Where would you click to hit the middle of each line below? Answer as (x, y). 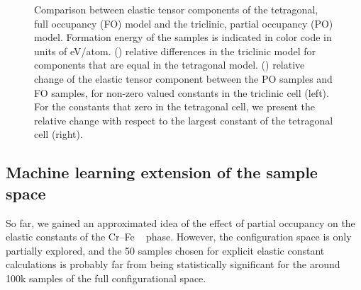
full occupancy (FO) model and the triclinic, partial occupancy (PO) (184, 23)
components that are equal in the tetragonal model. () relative (170, 65)
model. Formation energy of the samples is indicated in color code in (183, 37)
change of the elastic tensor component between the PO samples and (183, 78)
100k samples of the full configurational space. (106, 278)
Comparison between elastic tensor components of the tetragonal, (176, 9)
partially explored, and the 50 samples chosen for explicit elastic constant (165, 250)
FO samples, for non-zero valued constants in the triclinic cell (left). (182, 92)
